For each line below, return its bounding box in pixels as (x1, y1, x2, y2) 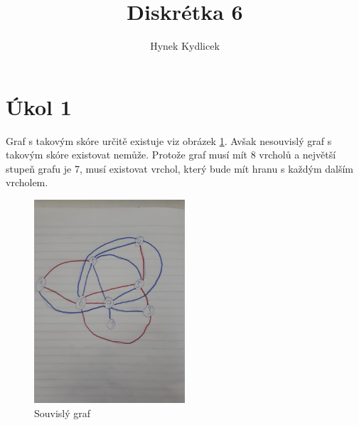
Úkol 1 (6, 92, 72, 121)
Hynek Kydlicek (150, 38, 220, 53)
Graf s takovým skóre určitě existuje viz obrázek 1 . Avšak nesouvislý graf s (6, 133, 332, 148)
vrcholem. (6, 175, 48, 190)
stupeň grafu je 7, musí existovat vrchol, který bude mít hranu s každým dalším (6, 161, 353, 176)
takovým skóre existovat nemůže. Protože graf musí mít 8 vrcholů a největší (6, 147, 336, 162)
